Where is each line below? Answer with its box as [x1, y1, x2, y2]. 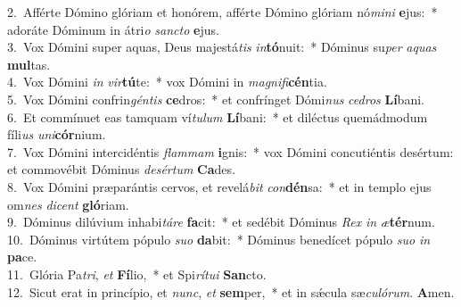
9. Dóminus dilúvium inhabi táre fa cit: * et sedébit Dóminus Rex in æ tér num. [7, 212, 435, 231]
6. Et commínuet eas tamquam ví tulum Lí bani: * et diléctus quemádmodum [7, 107, 428, 126]
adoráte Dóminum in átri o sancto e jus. [7, 20, 219, 38]
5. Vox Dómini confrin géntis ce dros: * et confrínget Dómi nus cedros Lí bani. [7, 89, 424, 108]
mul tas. [7, 54, 51, 73]
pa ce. [7, 247, 37, 266]
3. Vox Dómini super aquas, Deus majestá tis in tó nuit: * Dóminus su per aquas [7, 37, 437, 56]
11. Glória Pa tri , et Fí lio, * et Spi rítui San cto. [7, 264, 267, 283]
